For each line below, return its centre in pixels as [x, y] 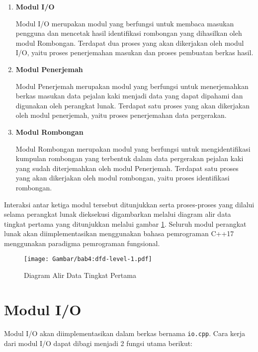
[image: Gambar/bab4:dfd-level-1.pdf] [88, 259]
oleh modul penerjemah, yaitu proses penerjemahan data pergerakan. [121, 115]
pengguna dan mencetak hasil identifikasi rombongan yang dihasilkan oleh [129, 33]
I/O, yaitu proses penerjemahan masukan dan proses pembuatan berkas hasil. [134, 52]
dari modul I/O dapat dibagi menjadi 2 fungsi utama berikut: [98, 343]
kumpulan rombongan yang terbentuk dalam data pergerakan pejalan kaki [129, 158]
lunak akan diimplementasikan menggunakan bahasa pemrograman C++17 [119, 233]
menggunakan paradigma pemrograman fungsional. [82, 243]
